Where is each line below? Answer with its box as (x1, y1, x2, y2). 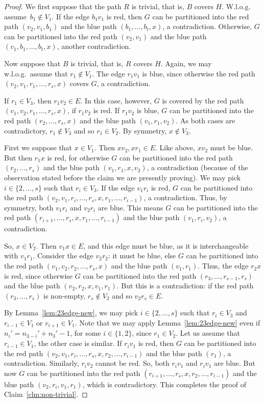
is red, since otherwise (4, 270, 73, 281)
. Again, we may (160, 58, 212, 68)
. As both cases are (176, 115, 235, 125)
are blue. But (213, 358, 255, 368)
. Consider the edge (33, 250, 93, 261)
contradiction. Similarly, (4, 358, 79, 368)
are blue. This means (98, 202, 163, 212)
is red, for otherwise (47, 152, 109, 163)
